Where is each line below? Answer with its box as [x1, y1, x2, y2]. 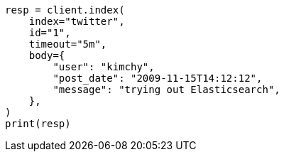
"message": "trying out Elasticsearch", [53, 84, 280, 95]
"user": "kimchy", [53, 61, 155, 72]
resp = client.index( [5, 4, 125, 16]
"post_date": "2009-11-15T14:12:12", [53, 72, 263, 84]
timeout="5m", [28, 38, 107, 50]
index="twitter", [28, 16, 125, 27]
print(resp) [5, 118, 71, 129]
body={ [28, 50, 65, 61]
